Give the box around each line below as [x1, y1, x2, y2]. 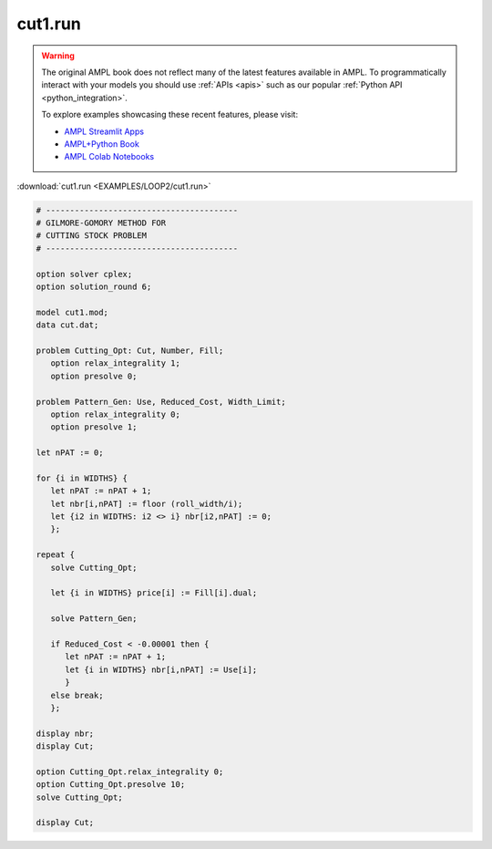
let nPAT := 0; [36, 448, 104, 458]
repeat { [36, 550, 76, 560]
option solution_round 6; [36, 282, 152, 292]
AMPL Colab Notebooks [64, 151, 155, 162]
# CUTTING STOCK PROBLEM [36, 231, 148, 241]
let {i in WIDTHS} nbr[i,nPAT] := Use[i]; [65, 664, 258, 675]
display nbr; [36, 728, 95, 739]
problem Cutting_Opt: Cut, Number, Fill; [36, 345, 224, 356]
